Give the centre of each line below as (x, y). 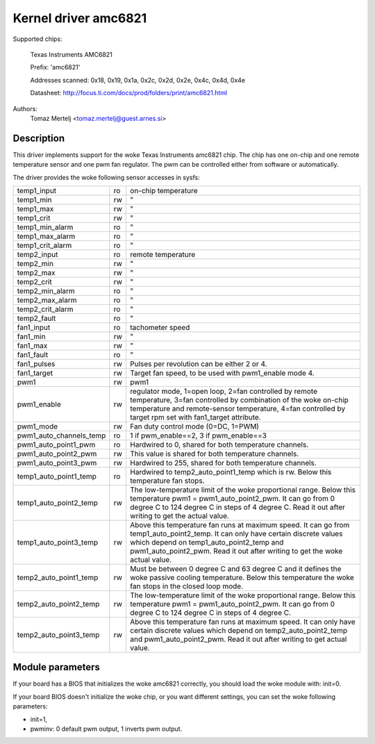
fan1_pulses (36, 363)
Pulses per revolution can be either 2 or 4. (198, 363)
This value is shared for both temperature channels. (214, 454)
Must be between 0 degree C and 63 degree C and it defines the (235, 568)
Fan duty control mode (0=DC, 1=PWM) (194, 426)
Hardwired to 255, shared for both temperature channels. (223, 463)
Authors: (25, 108)
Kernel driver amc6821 (80, 18)
